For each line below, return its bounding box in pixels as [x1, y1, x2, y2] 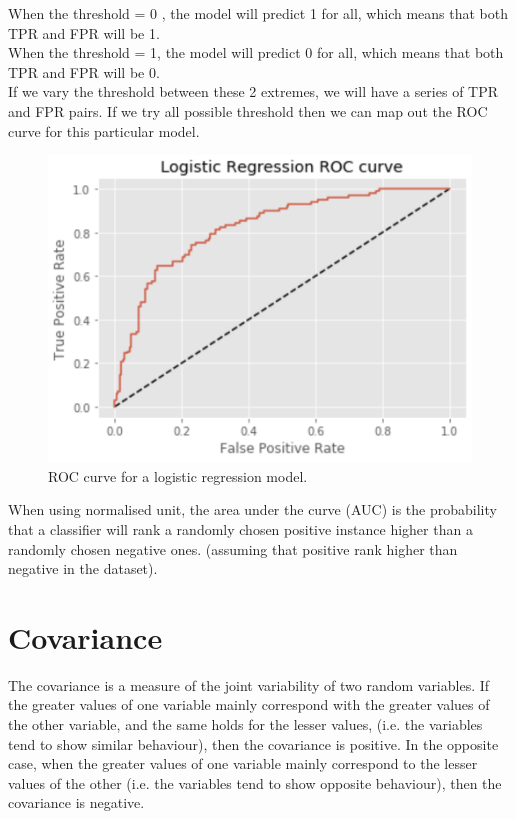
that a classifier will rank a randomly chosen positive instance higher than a [8, 518, 473, 539]
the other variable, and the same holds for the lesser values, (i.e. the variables [8, 714, 483, 735]
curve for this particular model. [8, 120, 200, 141]
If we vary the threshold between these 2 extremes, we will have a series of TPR [8, 81, 499, 102]
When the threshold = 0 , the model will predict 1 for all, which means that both [8, 3, 509, 23]
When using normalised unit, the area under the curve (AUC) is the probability [8, 499, 497, 520]
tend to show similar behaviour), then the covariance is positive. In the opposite [8, 733, 499, 754]
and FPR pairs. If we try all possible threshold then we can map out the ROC [8, 100, 488, 121]
